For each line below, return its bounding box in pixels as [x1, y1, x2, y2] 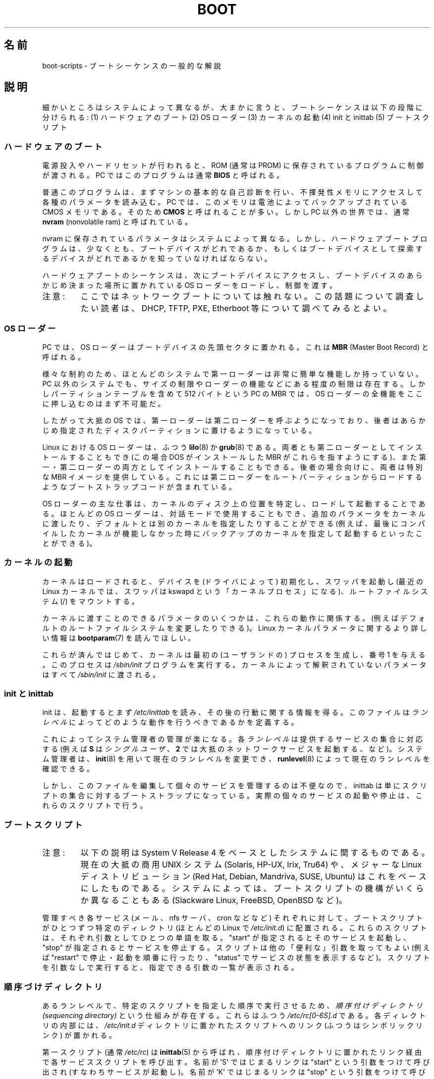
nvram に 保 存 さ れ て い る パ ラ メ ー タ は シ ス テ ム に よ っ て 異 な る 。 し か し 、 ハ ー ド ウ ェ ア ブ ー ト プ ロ [42, 234, 428, 243]
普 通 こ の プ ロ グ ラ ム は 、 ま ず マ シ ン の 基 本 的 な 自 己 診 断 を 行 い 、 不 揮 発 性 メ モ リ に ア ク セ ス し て [42, 188, 423, 197]
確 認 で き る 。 [42, 764, 94, 773]
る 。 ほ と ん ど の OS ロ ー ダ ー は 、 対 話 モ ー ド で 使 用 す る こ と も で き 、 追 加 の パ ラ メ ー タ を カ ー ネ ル [42, 509, 426, 518]
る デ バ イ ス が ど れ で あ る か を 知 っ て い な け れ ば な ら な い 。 [42, 254, 271, 263]
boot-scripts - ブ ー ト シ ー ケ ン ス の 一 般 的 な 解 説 [42, 61, 221, 70]
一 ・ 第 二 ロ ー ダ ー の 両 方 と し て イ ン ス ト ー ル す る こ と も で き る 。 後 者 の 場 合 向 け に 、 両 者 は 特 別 [42, 462, 423, 471]
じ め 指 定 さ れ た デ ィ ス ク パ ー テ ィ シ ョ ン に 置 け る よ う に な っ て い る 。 [42, 426, 316, 434]
